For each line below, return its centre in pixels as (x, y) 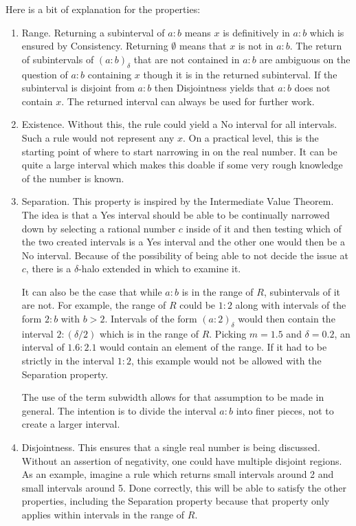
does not (312, 88)
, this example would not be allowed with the (226, 361)
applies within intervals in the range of (103, 514)
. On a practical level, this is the (251, 137)
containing (110, 74)
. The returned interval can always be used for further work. (188, 101)
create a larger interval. (71, 424)
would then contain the (287, 319)
